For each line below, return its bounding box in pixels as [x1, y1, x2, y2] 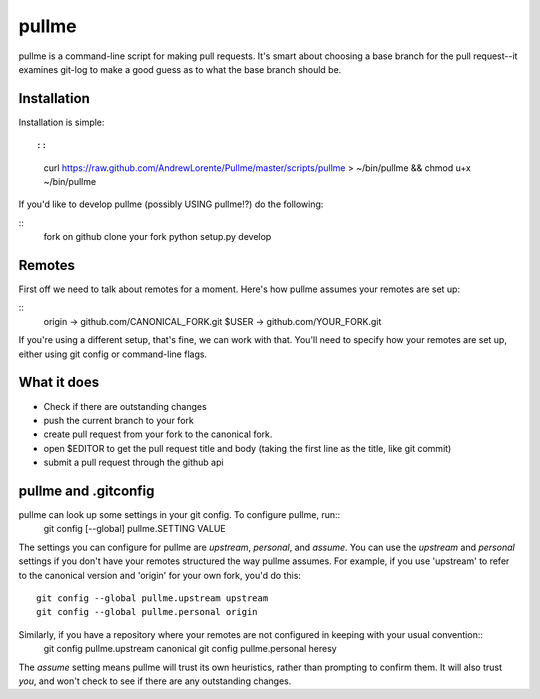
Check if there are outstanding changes [43, 400, 207, 412]
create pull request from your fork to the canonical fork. [43, 428, 273, 440]
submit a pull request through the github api [43, 456, 224, 469]
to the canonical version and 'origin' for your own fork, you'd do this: [18, 569, 302, 581]
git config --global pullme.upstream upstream [36, 592, 269, 604]
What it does [18, 374, 100, 391]
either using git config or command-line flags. [18, 348, 208, 360]
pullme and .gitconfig [18, 482, 155, 499]
